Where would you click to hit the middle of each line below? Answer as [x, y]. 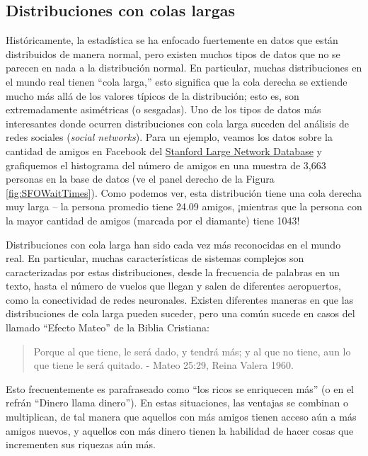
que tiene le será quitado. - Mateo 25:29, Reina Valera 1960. [163, 365]
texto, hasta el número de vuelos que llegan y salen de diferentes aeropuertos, [173, 286]
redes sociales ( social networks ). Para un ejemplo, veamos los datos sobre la [169, 137]
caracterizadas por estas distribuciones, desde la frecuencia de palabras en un [173, 272]
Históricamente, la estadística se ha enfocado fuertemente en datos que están [172, 40]
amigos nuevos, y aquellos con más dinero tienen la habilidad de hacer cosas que [180, 430]
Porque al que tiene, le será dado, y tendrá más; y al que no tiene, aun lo [192, 351]
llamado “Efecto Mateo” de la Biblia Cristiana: [108, 327]
